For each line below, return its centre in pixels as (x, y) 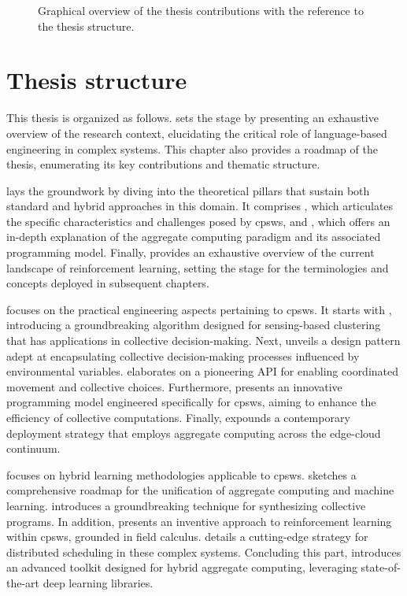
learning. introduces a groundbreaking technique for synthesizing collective (186, 505)
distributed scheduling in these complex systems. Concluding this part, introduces (204, 552)
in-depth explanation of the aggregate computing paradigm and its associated (194, 237)
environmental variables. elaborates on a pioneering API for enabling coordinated (203, 371)
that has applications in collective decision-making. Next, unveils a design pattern (203, 341)
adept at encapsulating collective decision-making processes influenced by (183, 355)
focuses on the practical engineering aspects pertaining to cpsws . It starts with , (199, 309)
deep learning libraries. (98, 582)
